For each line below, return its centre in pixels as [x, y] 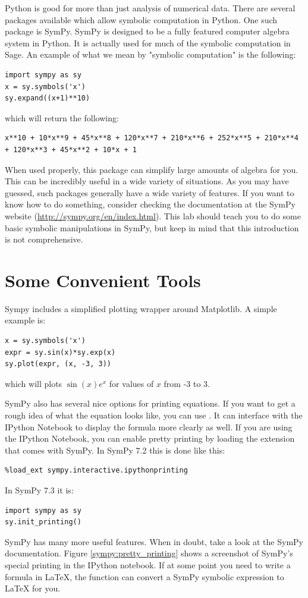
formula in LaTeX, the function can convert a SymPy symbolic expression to [144, 576]
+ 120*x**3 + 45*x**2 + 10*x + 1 [71, 149]
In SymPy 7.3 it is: [39, 490]
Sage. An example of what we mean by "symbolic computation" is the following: [150, 54]
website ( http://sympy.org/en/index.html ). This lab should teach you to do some [153, 215]
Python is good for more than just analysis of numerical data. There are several [150, 8]
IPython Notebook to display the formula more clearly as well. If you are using [149, 427]
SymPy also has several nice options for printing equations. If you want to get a [150, 403]
